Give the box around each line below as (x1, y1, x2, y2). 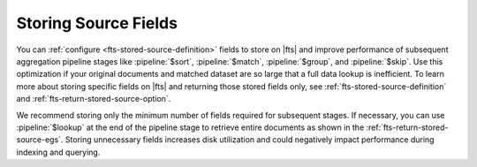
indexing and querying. (16, 147, 101, 157)
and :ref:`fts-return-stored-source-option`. (16, 94, 171, 104)
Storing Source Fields (16, 13, 178, 33)
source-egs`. (16, 134, 64, 145)
